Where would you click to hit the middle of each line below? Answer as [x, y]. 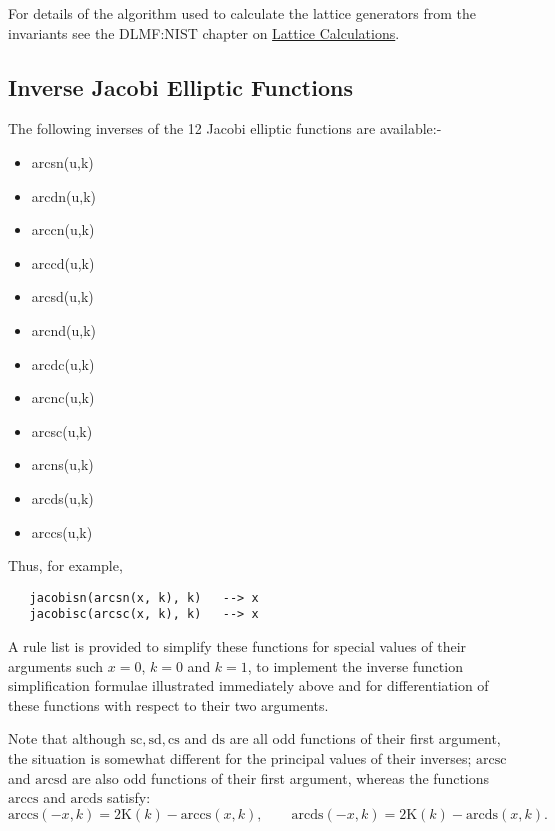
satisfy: [129, 797]
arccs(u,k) [62, 531]
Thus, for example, [65, 565]
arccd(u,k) [63, 262]
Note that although [67, 738]
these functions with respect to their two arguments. [168, 704]
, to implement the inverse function [355, 665]
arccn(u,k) [63, 229]
